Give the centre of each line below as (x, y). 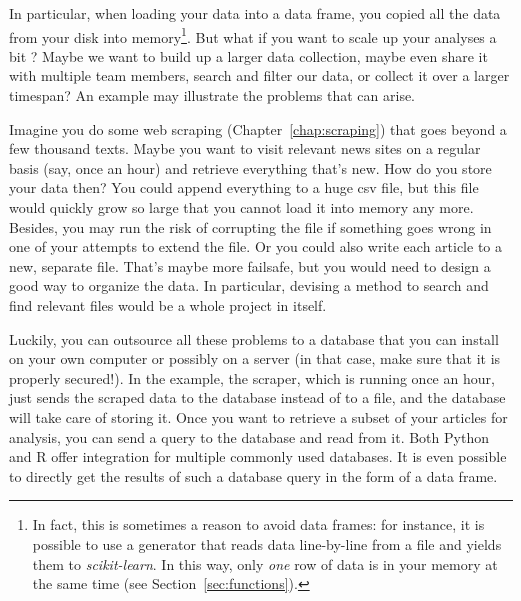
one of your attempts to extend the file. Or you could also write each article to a (255, 246)
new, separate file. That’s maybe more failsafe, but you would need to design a (250, 265)
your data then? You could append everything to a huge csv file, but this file (244, 187)
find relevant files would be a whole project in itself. (168, 304)
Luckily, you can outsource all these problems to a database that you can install (254, 338)
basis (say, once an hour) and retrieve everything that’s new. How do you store (250, 167)
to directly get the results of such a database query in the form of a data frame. (253, 475)
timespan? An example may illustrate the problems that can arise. (212, 95)
